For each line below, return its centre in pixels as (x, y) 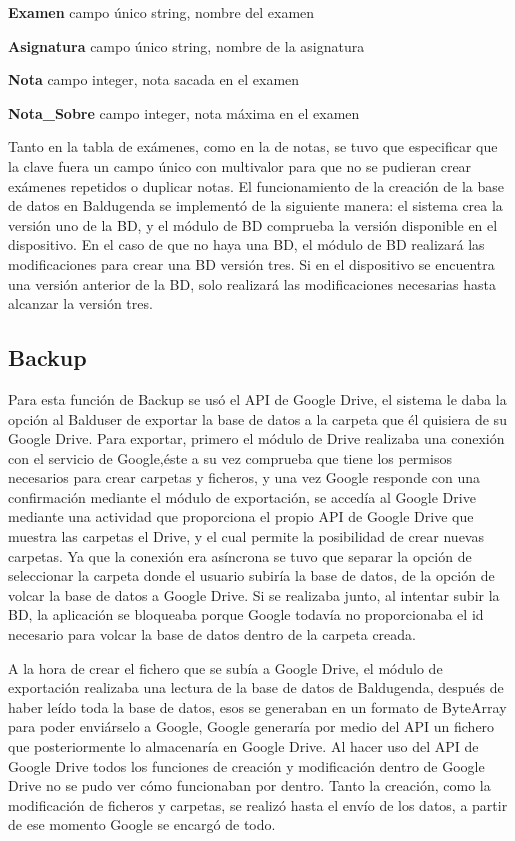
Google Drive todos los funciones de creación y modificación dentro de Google (246, 765)
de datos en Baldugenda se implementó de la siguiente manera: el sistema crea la (255, 205)
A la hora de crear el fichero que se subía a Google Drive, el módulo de (225, 667)
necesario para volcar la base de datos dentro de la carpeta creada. (212, 634)
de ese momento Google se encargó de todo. (142, 824)
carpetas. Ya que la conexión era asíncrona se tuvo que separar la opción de (240, 555)
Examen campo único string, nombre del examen (161, 12)
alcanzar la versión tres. (80, 303)
